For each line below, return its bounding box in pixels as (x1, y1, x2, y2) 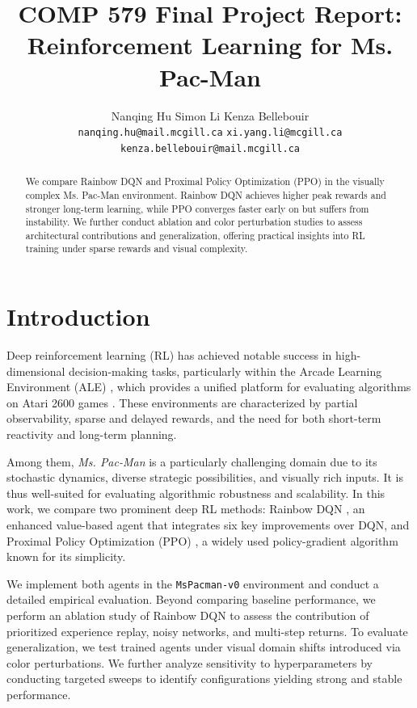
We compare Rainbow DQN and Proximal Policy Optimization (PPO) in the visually (25, 175, 385, 188)
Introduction (6, 300, 150, 333)
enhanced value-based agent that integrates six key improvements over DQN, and (6, 516, 410, 533)
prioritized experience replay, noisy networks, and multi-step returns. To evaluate (6, 622, 408, 639)
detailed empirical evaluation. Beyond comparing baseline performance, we (6, 591, 376, 608)
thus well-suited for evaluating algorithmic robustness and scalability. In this (6, 484, 385, 501)
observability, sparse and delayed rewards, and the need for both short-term (6, 410, 381, 427)
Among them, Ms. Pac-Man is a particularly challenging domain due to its (6, 453, 377, 470)
